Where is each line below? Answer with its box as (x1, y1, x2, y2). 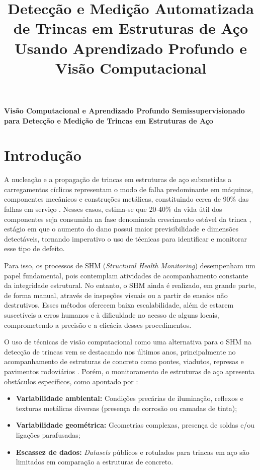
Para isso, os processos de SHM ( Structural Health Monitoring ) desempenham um (4, 260, 255, 270)
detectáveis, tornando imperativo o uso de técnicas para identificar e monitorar (4, 233, 247, 244)
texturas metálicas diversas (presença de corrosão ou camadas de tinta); (16, 402, 237, 413)
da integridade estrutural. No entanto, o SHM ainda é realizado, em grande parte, (4, 280, 256, 290)
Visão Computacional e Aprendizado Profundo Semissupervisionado (4, 105, 245, 115)
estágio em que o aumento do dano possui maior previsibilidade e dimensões (4, 223, 239, 234)
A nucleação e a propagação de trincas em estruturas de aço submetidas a (4, 174, 232, 185)
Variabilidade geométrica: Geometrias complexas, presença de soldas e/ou (16, 420, 255, 430)
